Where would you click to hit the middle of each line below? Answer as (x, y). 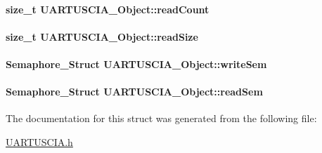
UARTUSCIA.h (39, 141)
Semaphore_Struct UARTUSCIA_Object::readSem (134, 92)
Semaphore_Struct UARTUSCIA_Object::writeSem (136, 64)
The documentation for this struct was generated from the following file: (161, 118)
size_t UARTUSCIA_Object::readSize (102, 36)
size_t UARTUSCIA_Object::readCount (108, 9)
